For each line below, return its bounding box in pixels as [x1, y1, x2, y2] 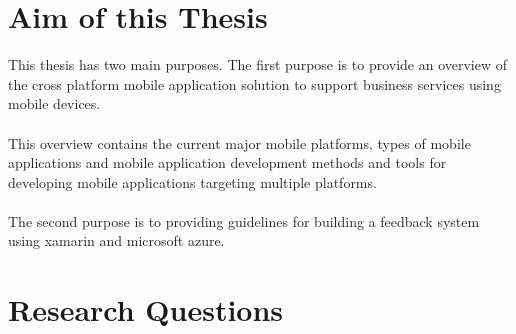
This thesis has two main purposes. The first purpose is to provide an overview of [8, 54, 508, 75]
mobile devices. [8, 93, 101, 114]
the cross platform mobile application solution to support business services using [8, 73, 501, 94]
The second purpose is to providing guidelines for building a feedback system [8, 210, 480, 231]
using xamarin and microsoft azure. [8, 230, 225, 251]
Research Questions [8, 289, 284, 330]
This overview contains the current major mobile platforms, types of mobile [8, 132, 471, 153]
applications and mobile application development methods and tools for [8, 152, 447, 173]
